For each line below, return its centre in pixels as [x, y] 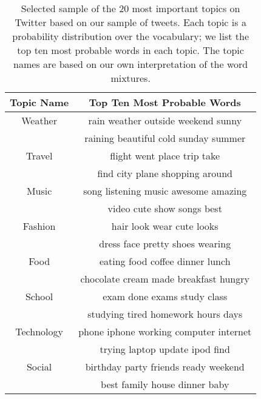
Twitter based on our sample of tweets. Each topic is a [130, 22]
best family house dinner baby [165, 384]
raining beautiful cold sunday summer [165, 138]
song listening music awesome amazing [165, 191]
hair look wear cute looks [165, 226]
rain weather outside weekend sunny [165, 120]
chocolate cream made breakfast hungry [165, 279]
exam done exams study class [165, 296]
